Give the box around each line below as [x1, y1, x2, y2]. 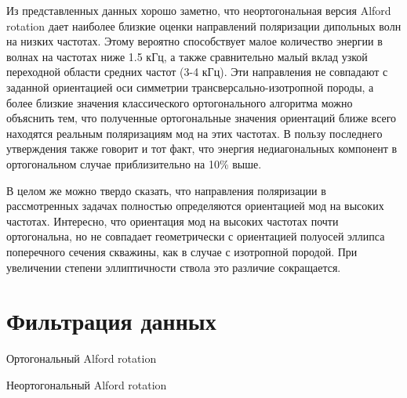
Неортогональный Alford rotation [6, 376, 167, 393]
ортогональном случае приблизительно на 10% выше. [6, 155, 262, 172]
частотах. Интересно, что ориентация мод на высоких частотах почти [6, 212, 339, 229]
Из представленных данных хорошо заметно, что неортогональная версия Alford [6, 2, 391, 18]
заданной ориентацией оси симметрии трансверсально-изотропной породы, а [6, 78, 374, 95]
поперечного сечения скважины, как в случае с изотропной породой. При [6, 243, 358, 259]
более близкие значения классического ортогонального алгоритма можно [6, 94, 353, 110]
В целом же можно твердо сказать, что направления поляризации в [6, 182, 326, 198]
